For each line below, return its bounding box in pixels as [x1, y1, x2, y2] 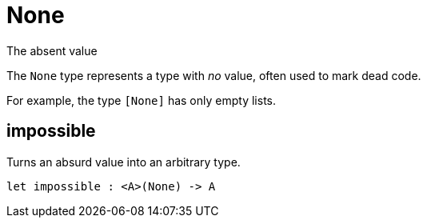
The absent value [6, 43, 98, 58]
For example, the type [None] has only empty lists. [6, 93, 276, 107]
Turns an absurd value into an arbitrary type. [6, 154, 241, 169]
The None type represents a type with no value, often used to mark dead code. [6, 68, 421, 82]
